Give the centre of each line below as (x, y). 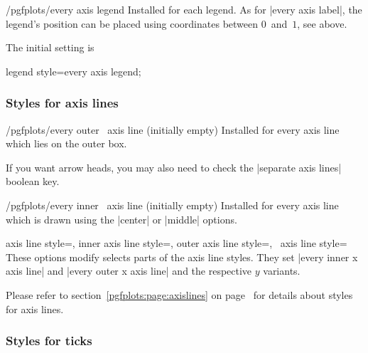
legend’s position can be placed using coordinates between (132, 23)
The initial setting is (50, 47)
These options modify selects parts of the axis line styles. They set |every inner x (182, 257)
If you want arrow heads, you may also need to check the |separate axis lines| (174, 167)
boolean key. (33, 181)
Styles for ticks (49, 341)
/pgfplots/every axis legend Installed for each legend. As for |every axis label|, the (184, 9)
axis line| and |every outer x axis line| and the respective (129, 271)
